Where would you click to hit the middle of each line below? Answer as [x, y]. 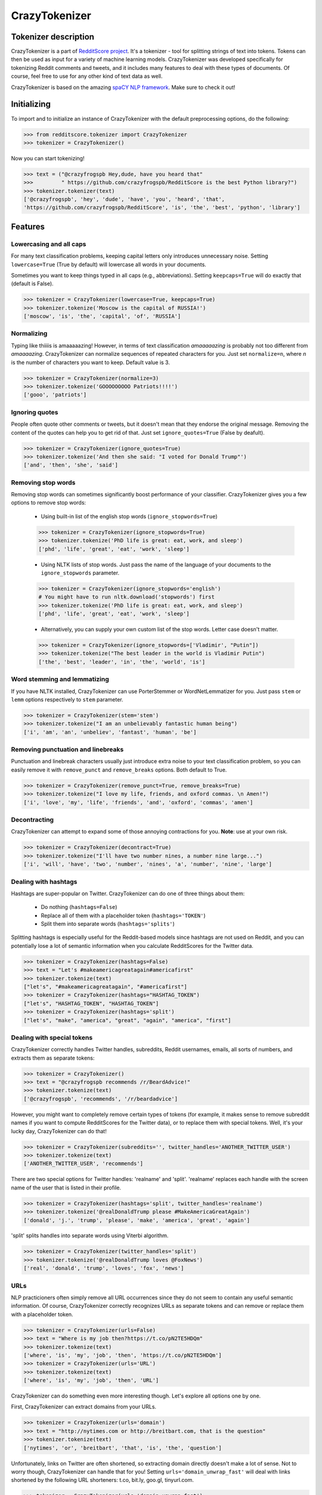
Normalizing [29, 334]
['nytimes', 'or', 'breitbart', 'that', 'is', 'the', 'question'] [123, 1448]
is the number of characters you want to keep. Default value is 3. [90, 362]
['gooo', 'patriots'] [55, 395]
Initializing [31, 104]
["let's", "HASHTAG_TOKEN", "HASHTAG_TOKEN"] [91, 1003]
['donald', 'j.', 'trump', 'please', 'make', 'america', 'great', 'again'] [137, 1220]
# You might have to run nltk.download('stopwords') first [126, 597]
